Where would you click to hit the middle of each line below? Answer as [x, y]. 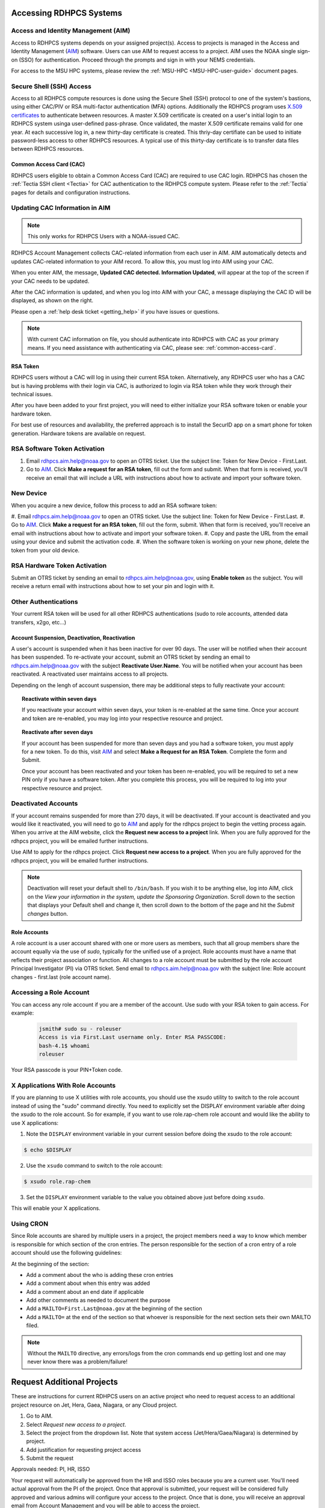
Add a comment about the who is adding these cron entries [100, 1275]
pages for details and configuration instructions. [71, 192]
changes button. [48, 913]
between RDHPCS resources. [48, 149]
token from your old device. [45, 550]
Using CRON [29, 1223]
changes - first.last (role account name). [61, 977]
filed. [32, 1326]
